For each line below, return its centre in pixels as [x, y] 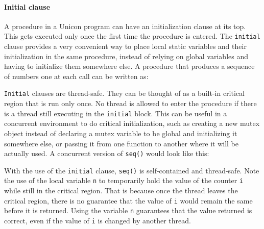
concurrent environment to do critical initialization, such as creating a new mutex [132, 123]
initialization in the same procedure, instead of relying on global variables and [126, 56]
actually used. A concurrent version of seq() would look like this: [107, 153]
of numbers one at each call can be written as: [76, 76]
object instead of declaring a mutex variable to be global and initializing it [121, 133]
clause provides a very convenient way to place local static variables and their [125, 46]
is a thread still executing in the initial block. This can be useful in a [116, 113]
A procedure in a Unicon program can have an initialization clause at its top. [125, 26]
